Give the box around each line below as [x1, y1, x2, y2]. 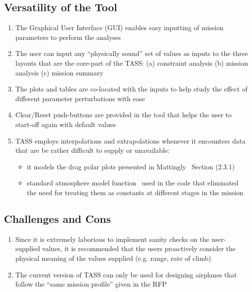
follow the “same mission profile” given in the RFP [15, 279, 167, 289]
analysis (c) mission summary [15, 67, 103, 77]
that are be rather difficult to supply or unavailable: [15, 145, 170, 155]
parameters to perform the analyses [15, 32, 121, 42]
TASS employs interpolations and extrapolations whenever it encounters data [15, 135, 246, 146]
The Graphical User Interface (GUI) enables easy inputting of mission [15, 22, 224, 33]
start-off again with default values [15, 119, 116, 129]
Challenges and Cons [4, 211, 111, 226]
